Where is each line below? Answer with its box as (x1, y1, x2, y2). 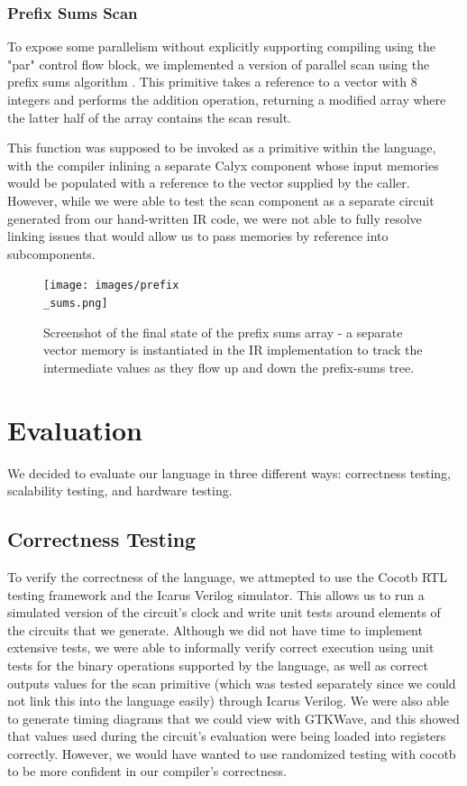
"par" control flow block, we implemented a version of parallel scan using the (7, 54, 430, 73)
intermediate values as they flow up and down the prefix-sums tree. (43, 357, 415, 376)
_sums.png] (43, 297, 108, 310)
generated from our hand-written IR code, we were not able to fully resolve (7, 208, 422, 227)
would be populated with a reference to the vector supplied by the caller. (7, 173, 410, 192)
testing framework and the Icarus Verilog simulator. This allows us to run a (7, 585, 425, 604)
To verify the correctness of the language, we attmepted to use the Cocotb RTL (7, 567, 447, 586)
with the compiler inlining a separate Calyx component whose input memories (7, 155, 439, 174)
